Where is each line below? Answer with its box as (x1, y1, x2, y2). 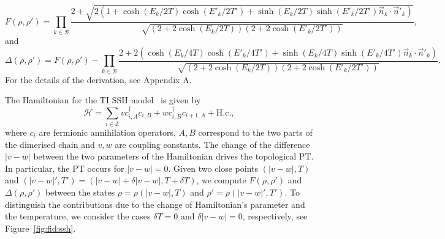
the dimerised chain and (5, 138, 95, 150)
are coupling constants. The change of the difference (115, 138, 310, 150)
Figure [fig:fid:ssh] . (5, 221, 76, 234)
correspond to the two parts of (198, 126, 313, 138)
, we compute (196, 174, 246, 186)
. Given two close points (168, 161, 259, 174)
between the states (45, 185, 115, 198)
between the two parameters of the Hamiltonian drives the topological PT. (33, 150, 314, 163)
